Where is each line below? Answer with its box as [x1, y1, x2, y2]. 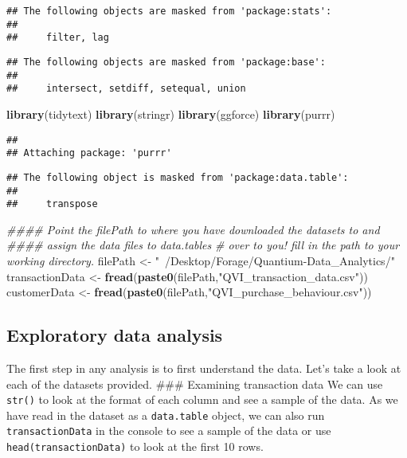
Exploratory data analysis [6, 323, 223, 347]
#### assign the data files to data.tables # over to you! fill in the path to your [6, 237, 400, 253]
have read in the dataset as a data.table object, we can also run [6, 406, 325, 423]
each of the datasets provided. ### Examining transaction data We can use [6, 375, 383, 392]
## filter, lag [6, 32, 109, 44]
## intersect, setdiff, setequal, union [6, 83, 246, 95]
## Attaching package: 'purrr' [6, 147, 172, 159]
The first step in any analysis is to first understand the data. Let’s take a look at [6, 359, 401, 376]
